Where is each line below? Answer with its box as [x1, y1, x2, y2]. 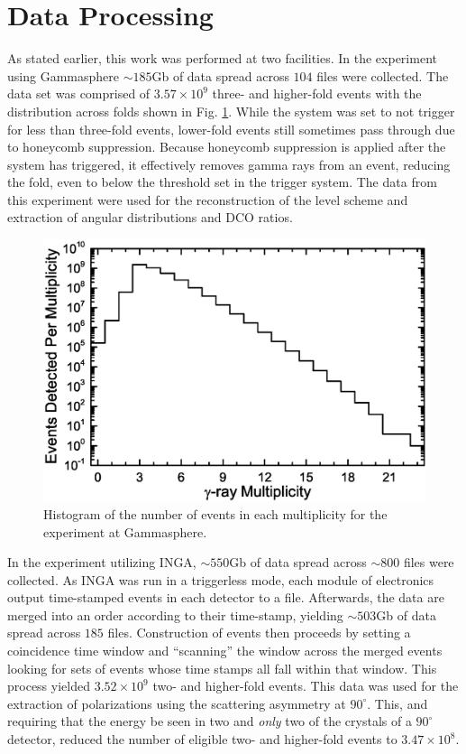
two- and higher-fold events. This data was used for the [152, 676, 459, 695]
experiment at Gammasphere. [43, 522, 207, 541]
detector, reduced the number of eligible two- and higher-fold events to [7, 730, 397, 749]
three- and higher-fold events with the [212, 84, 422, 103]
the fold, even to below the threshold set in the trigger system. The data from [7, 172, 437, 191]
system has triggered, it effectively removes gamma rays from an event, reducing [7, 154, 451, 173]
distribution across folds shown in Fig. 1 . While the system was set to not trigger [7, 101, 455, 120]
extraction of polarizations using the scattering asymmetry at [7, 693, 346, 712]
